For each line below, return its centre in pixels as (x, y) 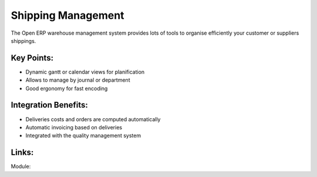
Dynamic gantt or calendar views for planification (85, 72)
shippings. (23, 41)
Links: (22, 153)
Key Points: (32, 58)
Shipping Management (68, 15)
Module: (21, 166)
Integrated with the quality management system (83, 136)
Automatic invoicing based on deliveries (74, 127)
